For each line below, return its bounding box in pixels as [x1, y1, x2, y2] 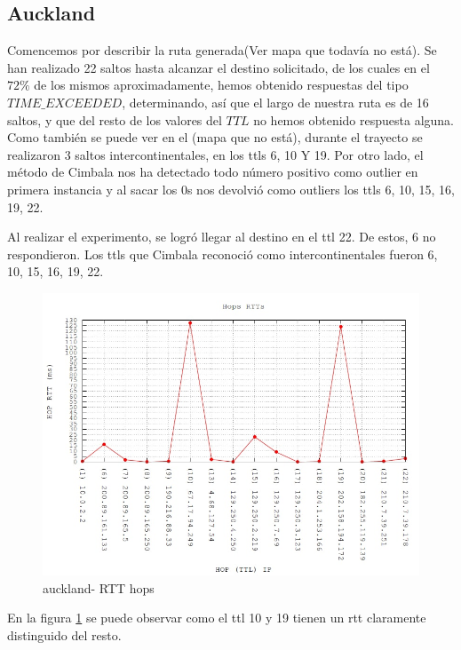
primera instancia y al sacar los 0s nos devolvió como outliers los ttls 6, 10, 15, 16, [7, 179, 455, 198]
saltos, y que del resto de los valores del [7, 110, 222, 129]
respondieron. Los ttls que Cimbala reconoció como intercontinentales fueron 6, [7, 244, 438, 263]
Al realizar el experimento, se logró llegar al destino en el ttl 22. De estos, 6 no [7, 227, 436, 246]
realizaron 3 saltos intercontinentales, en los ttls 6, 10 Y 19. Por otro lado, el [7, 145, 424, 163]
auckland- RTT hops [43, 578, 155, 597]
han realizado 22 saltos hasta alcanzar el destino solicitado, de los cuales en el [7, 58, 430, 76]
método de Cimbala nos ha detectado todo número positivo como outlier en [7, 162, 418, 181]
